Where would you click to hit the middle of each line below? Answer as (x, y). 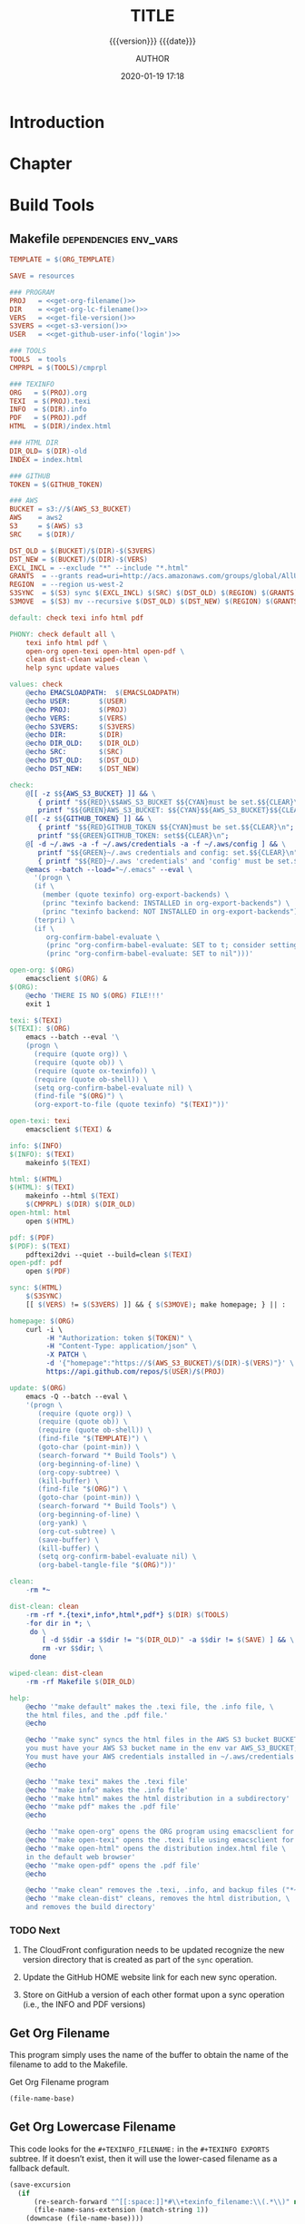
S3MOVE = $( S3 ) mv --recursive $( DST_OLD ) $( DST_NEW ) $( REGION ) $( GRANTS (154, 602)
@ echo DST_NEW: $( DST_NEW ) (83, 769)
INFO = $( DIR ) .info (49, 409)
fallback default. (39, 2168)
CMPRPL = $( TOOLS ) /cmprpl (58, 367)
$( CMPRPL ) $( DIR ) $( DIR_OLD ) (81, 1205)
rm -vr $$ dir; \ (73, 1649)
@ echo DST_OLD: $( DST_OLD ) (83, 760)
